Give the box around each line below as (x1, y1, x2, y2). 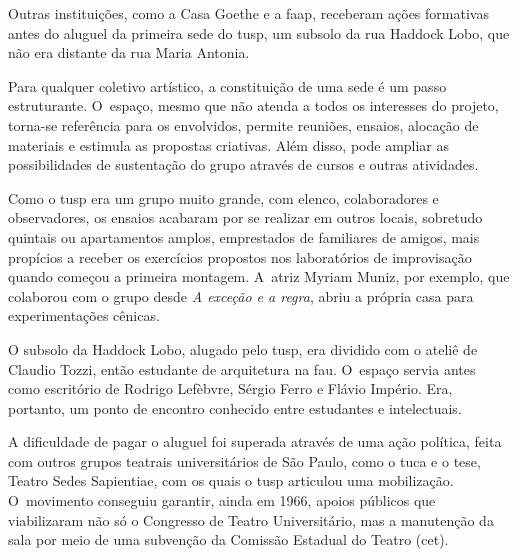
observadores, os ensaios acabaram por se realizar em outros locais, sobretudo (8, 207, 483, 228)
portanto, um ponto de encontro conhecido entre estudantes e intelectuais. (8, 397, 462, 418)
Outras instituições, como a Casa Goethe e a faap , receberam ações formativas (8, 3, 489, 23)
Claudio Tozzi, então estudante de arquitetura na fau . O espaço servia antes (8, 358, 476, 379)
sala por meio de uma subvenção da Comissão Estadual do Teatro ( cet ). (8, 529, 449, 550)
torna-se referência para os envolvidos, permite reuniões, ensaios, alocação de (8, 114, 479, 135)
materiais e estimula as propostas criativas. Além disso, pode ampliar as (8, 134, 450, 155)
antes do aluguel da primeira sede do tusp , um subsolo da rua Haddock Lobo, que (8, 22, 510, 43)
